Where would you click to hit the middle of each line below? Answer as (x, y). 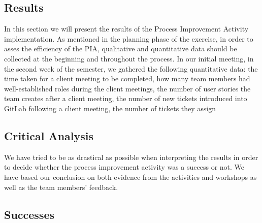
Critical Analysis (49, 135)
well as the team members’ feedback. (61, 187)
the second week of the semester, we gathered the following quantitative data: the (131, 68)
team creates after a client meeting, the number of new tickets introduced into (126, 98)
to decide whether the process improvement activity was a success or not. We (124, 167)
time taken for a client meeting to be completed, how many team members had (127, 78)
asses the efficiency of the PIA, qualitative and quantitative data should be (121, 49)
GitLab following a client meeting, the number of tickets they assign (110, 108)
